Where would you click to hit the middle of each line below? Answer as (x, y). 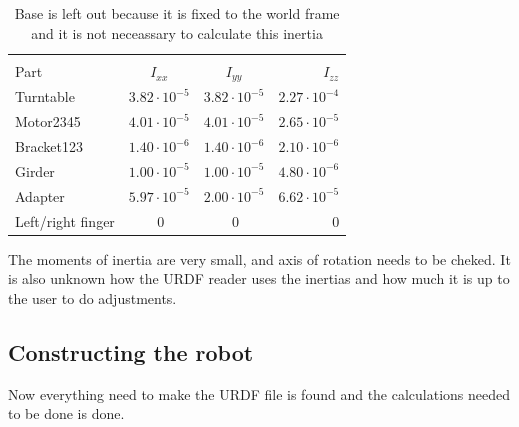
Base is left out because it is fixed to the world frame (177, 13)
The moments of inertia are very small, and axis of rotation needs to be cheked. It (259, 258)
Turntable (45, 96)
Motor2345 (48, 121)
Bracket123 (49, 146)
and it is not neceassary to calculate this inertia (177, 32)
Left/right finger (65, 220)
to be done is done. (66, 413)
